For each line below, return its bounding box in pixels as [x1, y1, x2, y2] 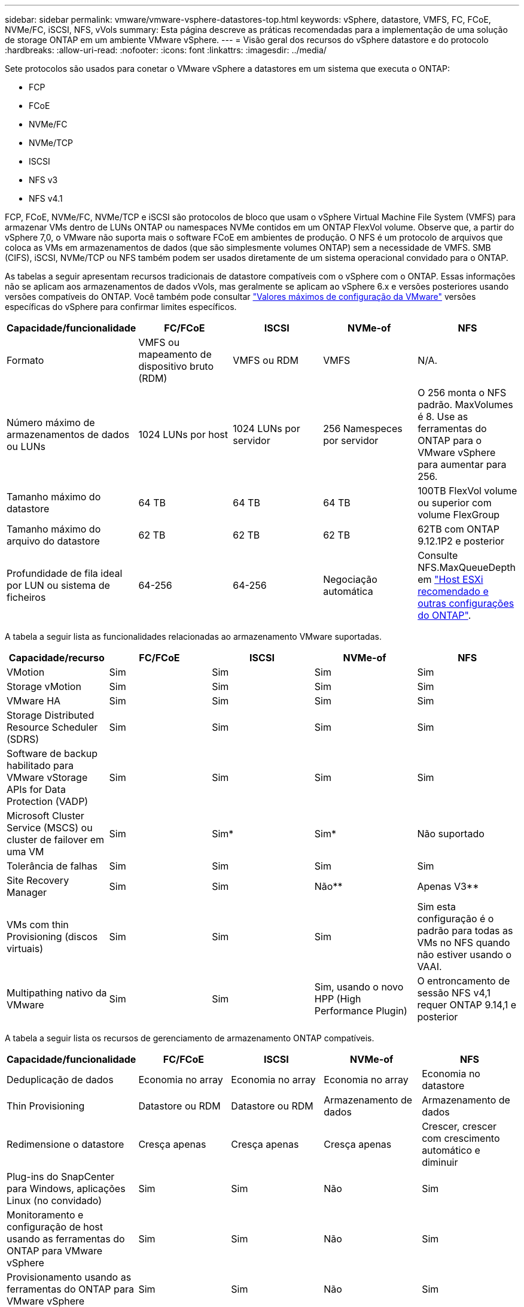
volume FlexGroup [418, 509, 500, 521]
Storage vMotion [7, 680, 81, 692]
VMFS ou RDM [233, 354, 298, 366]
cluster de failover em [7, 834, 105, 846]
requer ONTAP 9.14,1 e [417, 999, 517, 1011]
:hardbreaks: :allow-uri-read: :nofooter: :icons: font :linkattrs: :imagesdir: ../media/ [5, 45, 327, 55]
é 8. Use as [418, 411, 468, 423]
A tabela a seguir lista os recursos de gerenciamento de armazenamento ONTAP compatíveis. [5, 1033, 374, 1043]
